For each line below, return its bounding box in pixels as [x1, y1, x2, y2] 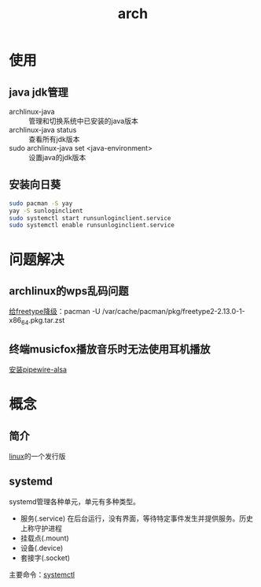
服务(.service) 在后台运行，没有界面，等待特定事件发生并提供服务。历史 [20, 514, 254, 523]
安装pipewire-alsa [9, 365, 68, 374]
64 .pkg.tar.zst [21, 316, 65, 327]
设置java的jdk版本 [28, 153, 86, 162]
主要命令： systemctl [9, 570, 75, 579]
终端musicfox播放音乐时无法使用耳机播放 [9, 342, 211, 356]
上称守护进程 [20, 523, 62, 533]
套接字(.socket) [20, 553, 70, 563]
